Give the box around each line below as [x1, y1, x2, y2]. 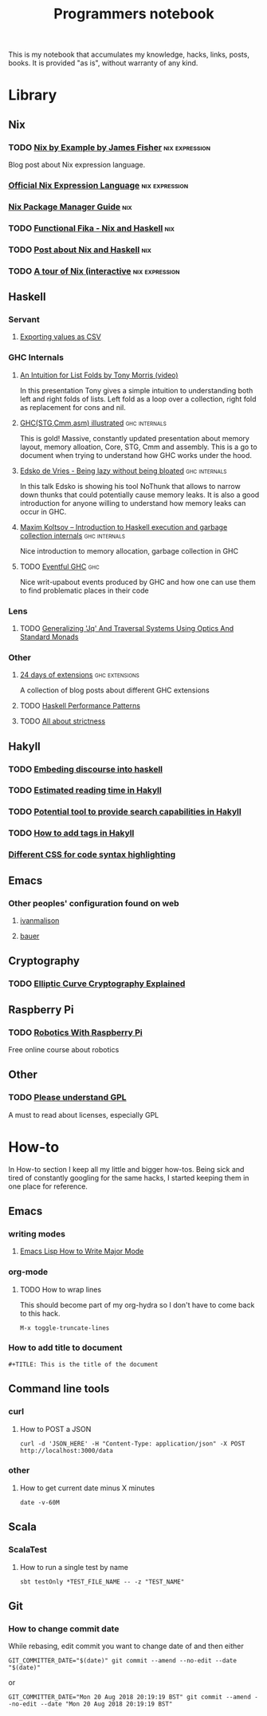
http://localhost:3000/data [19, 1446, 113, 1454]
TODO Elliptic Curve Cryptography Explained [8, 978, 186, 989]
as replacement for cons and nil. [19, 402, 126, 412]
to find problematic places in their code [19, 586, 149, 595]
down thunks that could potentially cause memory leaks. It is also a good [19, 490, 260, 499]
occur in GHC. [19, 507, 67, 516]
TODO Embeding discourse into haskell [8, 763, 163, 775]
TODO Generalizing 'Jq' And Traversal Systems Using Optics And [19, 623, 234, 633]
